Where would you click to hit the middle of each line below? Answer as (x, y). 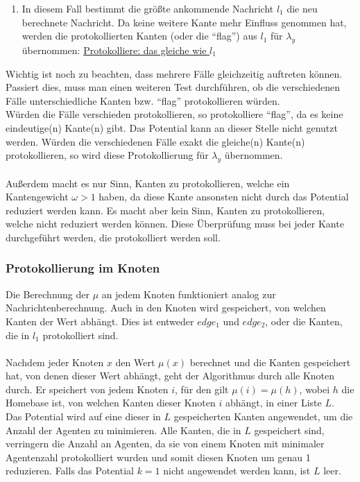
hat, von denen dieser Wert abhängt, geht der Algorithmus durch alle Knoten (170, 376)
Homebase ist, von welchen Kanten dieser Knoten (111, 403)
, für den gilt (202, 389)
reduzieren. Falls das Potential (70, 471)
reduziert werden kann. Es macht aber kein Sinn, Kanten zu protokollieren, (165, 210)
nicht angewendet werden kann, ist (237, 471)
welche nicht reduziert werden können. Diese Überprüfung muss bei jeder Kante (175, 224)
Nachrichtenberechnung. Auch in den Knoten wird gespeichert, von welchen (166, 308)
